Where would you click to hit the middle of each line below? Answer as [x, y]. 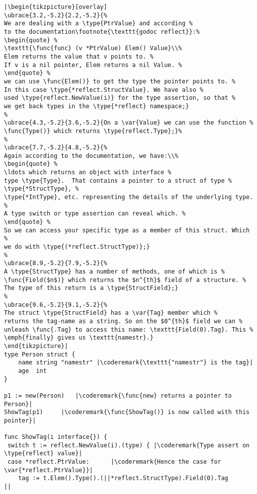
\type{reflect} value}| [43, 454]
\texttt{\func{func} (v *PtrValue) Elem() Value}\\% [93, 48]
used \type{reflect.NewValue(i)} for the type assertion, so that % [120, 98]
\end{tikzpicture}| [36, 346]
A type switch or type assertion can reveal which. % [95, 214]
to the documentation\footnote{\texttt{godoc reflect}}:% [102, 32]
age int [32, 371]
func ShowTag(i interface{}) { [56, 437]
